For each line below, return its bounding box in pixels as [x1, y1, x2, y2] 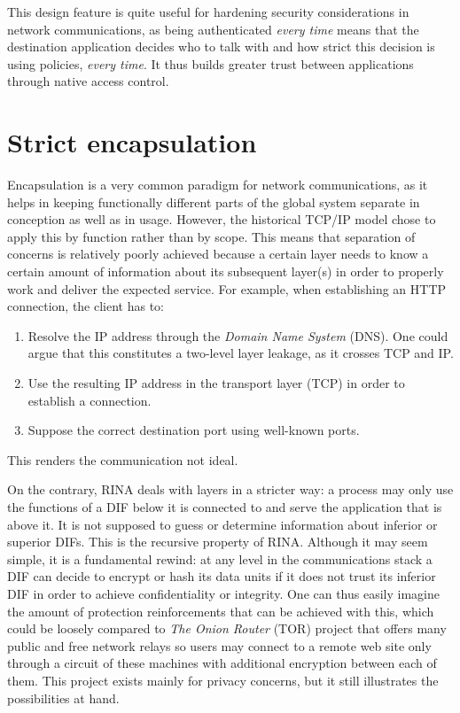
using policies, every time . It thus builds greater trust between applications [7, 54, 414, 73]
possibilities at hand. [7, 688, 120, 707]
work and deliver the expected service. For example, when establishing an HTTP [7, 279, 447, 298]
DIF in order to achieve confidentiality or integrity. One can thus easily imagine [7, 584, 440, 602]
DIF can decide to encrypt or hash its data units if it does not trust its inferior [7, 567, 436, 585]
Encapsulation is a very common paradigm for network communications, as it [7, 175, 428, 194]
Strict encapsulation [7, 124, 257, 160]
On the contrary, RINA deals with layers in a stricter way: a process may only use [7, 480, 454, 499]
